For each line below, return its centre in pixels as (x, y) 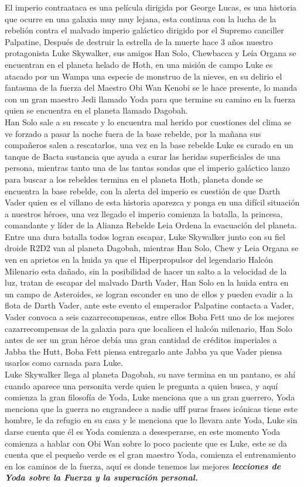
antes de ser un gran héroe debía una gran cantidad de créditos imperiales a (141, 340)
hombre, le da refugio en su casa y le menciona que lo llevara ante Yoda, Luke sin (151, 420)
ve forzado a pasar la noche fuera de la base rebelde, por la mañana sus (133, 133)
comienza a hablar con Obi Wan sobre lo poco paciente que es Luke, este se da (146, 443)
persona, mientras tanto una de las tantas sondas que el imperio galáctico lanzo (147, 168)
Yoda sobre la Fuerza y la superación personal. (101, 477)
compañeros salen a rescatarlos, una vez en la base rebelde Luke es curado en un (149, 145)
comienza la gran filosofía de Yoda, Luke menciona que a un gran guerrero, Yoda (150, 397)
